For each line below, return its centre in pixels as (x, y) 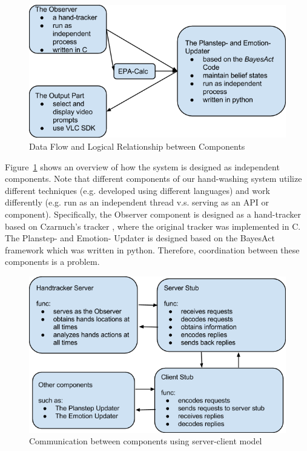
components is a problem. (52, 262)
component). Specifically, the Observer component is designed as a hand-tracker (153, 214)
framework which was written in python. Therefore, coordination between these (152, 249)
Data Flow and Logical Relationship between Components (137, 146)
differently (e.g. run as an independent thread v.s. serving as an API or (137, 202)
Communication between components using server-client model (146, 441)
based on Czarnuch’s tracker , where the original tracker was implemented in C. (153, 226)
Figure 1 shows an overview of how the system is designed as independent (142, 166)
